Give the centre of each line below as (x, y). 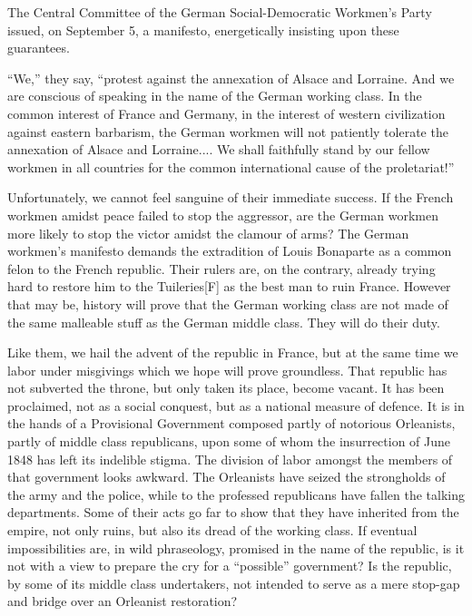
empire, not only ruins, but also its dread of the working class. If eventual (212, 530)
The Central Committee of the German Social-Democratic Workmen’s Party (220, 12)
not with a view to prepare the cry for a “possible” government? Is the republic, (230, 566)
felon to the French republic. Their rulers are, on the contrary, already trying (221, 268)
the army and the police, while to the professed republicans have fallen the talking (236, 494)
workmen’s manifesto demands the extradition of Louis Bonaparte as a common (230, 251)
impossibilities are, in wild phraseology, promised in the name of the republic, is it (236, 548)
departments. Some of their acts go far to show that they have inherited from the (233, 512)
